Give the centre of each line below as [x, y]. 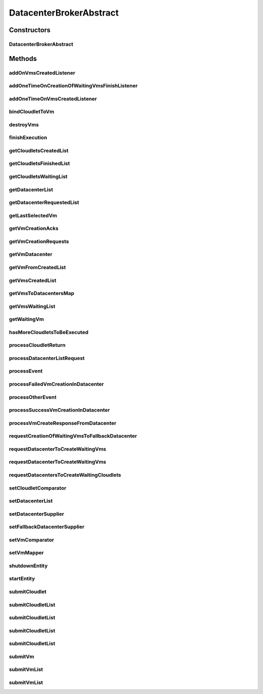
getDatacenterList [31, 189]
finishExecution [28, 138]
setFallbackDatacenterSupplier [47, 527]
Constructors [30, 30]
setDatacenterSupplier [37, 514]
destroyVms [24, 124]
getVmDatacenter [31, 255]
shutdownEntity [28, 566]
